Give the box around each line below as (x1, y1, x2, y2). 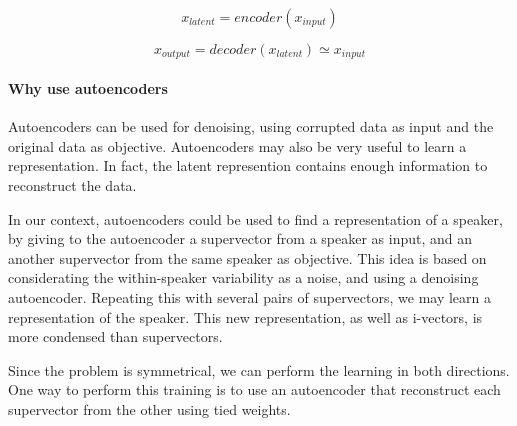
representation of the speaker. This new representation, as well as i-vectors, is (8, 306, 483, 327)
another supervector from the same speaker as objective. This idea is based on (8, 247, 487, 268)
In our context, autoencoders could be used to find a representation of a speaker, (8, 208, 503, 229)
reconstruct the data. (8, 175, 137, 196)
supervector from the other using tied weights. (8, 398, 291, 419)
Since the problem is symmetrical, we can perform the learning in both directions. (8, 359, 510, 380)
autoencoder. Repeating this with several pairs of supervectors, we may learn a (8, 287, 492, 307)
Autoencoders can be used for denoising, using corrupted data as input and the (8, 116, 494, 137)
